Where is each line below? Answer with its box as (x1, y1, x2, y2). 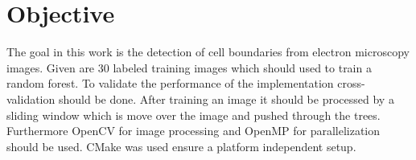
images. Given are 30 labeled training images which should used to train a (6, 59, 372, 76)
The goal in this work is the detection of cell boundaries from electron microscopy (6, 43, 410, 60)
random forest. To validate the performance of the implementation (6, 75, 334, 92)
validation (6, 90, 56, 107)
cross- (337, 75, 365, 92)
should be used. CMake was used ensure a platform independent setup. (6, 137, 356, 154)
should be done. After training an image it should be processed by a (58, 90, 394, 107)
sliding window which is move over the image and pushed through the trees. (6, 106, 381, 123)
